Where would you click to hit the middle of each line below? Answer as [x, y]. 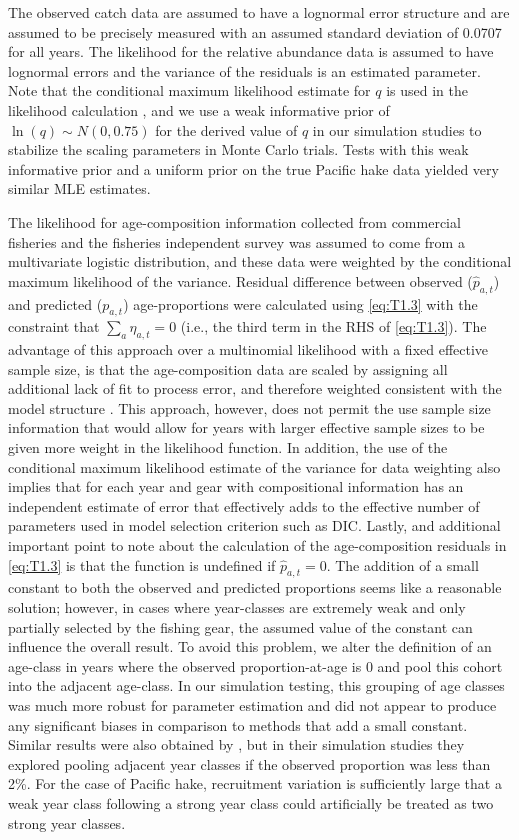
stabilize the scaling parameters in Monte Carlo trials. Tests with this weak [238, 149]
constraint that [54, 326]
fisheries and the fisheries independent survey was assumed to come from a [236, 241]
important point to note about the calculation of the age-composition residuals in [257, 545]
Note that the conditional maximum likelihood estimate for [189, 90]
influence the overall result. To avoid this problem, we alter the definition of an [250, 646]
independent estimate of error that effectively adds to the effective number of [244, 505]
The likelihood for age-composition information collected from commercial [234, 221]
